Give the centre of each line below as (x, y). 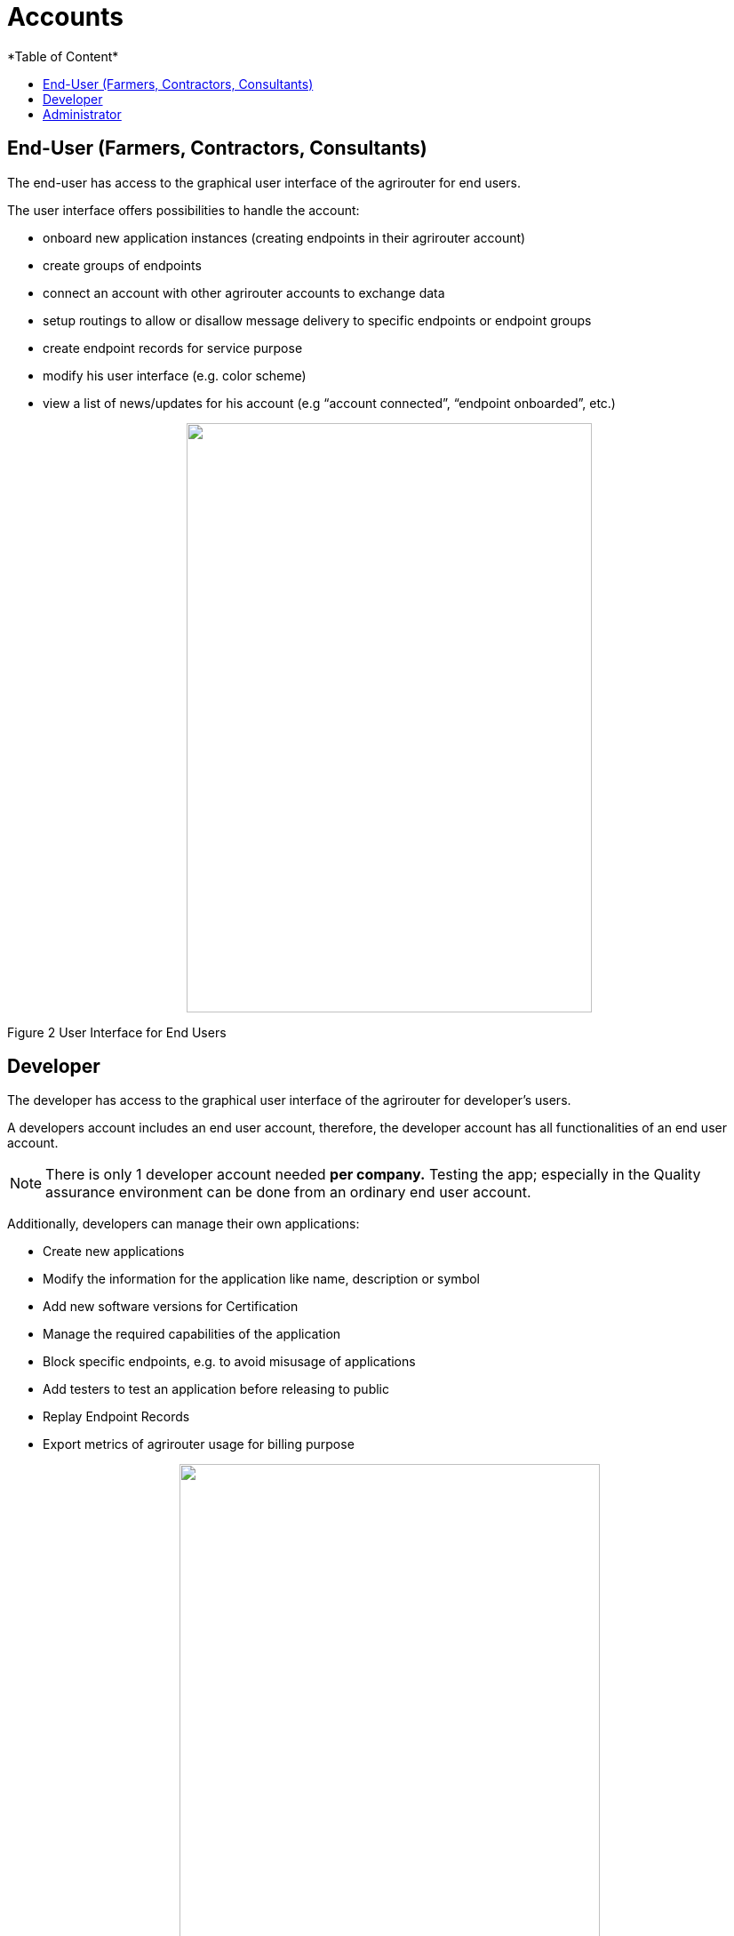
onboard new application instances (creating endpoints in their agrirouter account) (284, 237)
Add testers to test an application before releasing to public (216, 1389)
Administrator (82, 114)
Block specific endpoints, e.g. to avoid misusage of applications (229, 1362)
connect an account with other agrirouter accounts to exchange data (244, 292)
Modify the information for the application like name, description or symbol (261, 1279)
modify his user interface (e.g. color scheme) (175, 375)
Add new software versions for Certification (171, 1307)
